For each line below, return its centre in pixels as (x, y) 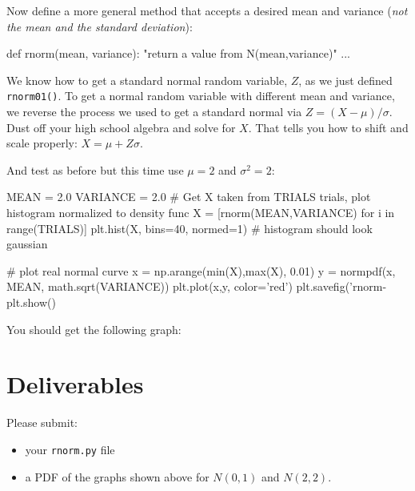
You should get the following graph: (94, 329)
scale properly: (42, 143)
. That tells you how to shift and (328, 127)
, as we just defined (345, 80)
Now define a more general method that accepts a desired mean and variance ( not (207, 10)
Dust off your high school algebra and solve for (121, 127)
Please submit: (42, 423)
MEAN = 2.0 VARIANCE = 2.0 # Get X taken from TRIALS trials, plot (189, 197)
